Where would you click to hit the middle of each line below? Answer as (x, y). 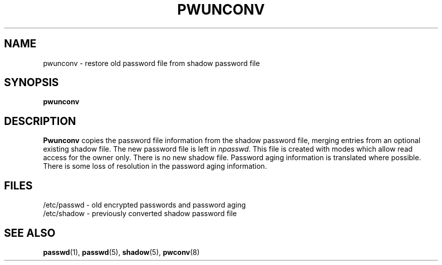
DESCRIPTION (40, 121)
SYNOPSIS (32, 83)
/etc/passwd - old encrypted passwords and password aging (145, 205)
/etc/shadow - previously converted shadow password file (140, 214)
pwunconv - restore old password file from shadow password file (151, 63)
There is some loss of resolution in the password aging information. (155, 166)
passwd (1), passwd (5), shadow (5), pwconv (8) (121, 252)
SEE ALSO (30, 233)
